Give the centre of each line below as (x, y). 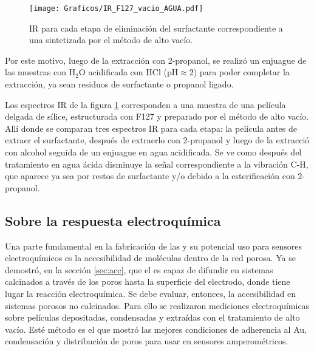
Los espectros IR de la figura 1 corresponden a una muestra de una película (145, 104)
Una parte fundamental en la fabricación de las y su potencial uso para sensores (154, 246)
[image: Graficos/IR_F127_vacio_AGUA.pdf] (116, 9)
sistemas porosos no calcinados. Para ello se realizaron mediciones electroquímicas (157, 305)
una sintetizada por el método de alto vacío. (111, 40)
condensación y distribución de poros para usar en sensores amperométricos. (147, 341)
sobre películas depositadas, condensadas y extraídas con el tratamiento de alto (152, 317)
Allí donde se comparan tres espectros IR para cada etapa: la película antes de (151, 128)
